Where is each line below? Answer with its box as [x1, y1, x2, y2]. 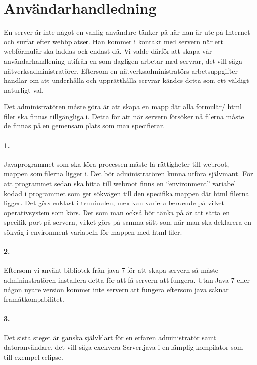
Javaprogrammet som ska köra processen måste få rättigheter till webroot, [4, 159, 229, 169]
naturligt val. [4, 84, 43, 95]
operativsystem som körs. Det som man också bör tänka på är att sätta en [4, 207, 230, 217]
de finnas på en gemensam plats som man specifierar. [4, 121, 165, 131]
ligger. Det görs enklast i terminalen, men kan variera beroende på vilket [4, 198, 224, 208]
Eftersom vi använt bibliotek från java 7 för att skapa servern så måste [4, 265, 218, 275]
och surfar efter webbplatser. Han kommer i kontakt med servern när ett [4, 36, 223, 46]
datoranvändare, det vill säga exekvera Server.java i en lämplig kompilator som [4, 342, 243, 352]
